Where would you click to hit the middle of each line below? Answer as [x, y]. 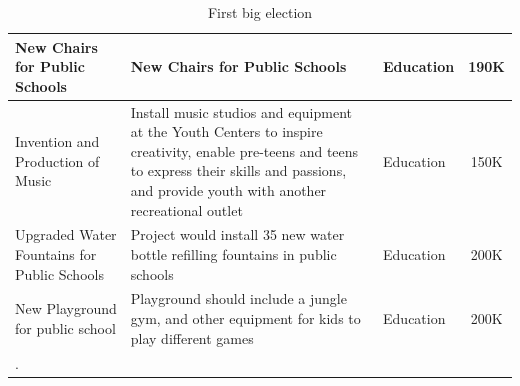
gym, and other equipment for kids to [245, 318]
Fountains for [56, 254]
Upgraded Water [66, 234]
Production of [57, 160]
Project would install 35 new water [237, 234]
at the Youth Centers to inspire [226, 131]
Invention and [57, 141]
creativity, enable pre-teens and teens [244, 150]
